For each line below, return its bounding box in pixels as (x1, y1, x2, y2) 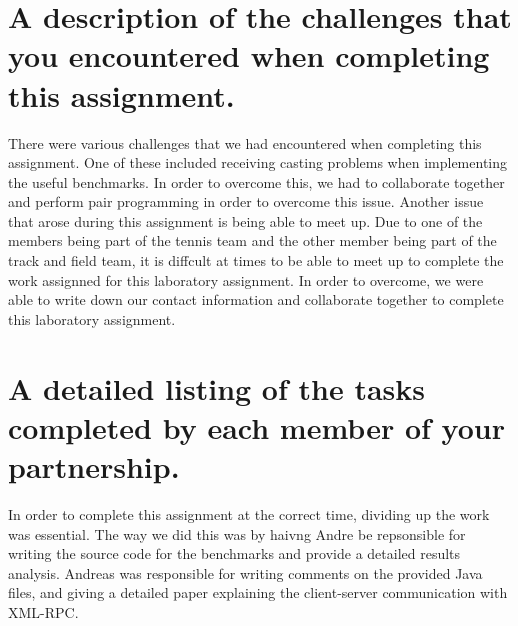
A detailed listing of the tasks (8, 367, 425, 408)
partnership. (8, 446, 180, 486)
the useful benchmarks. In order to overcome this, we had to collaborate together (8, 171, 505, 192)
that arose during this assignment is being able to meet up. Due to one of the (8, 210, 483, 231)
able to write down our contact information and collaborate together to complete (8, 289, 504, 310)
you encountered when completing (8, 35, 490, 76)
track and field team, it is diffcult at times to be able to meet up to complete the (8, 250, 504, 271)
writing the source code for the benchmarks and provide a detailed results (8, 543, 461, 564)
